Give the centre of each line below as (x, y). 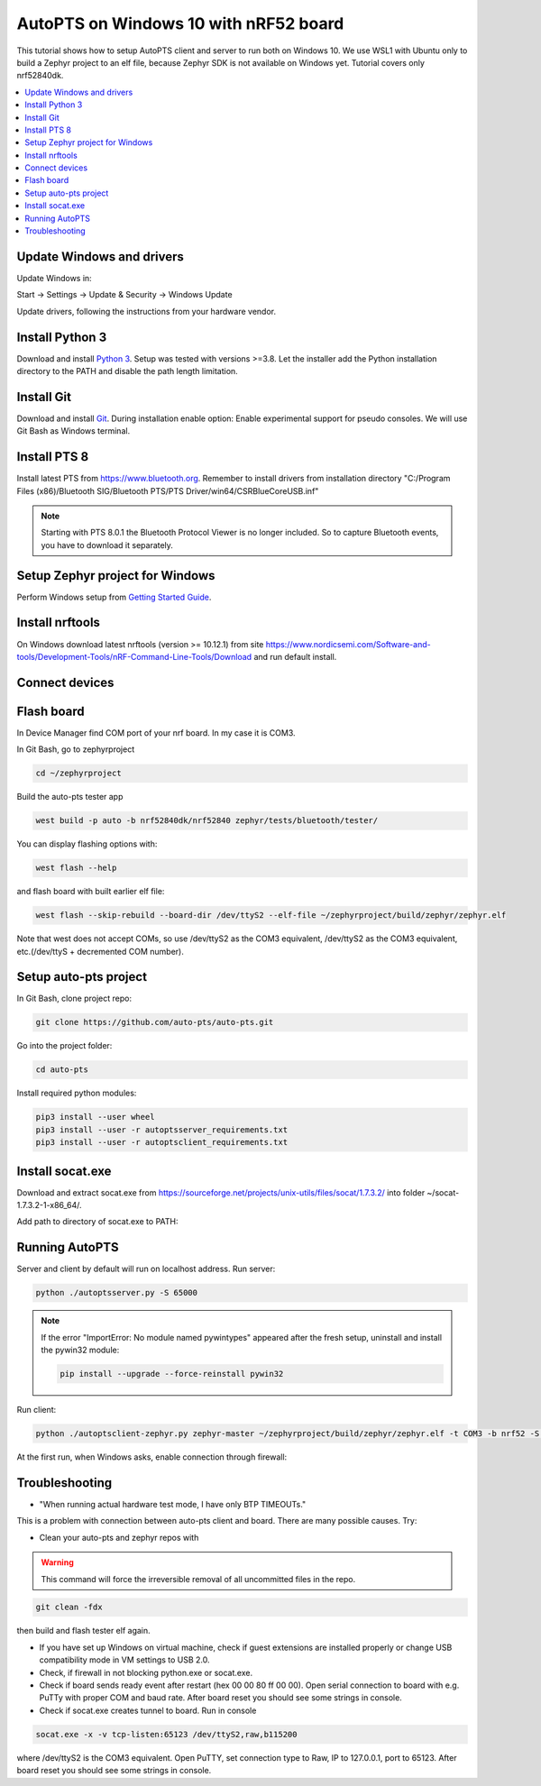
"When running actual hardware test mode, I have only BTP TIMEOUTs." (173, 1504)
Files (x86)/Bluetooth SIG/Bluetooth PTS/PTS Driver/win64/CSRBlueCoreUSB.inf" (168, 490)
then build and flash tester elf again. (83, 1631)
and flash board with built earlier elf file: (91, 892)
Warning (57, 1562)
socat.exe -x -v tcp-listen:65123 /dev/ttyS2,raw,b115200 (166, 1734)
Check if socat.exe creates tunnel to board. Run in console (148, 1710)
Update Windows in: (54, 278)
